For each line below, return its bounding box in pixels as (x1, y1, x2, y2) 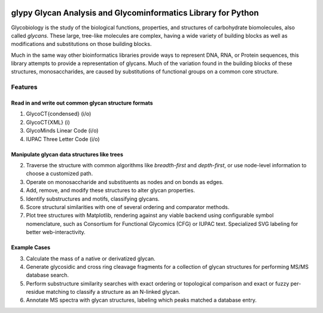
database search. (26, 272, 69, 279)
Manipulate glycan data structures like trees (11, 151, 124, 158)
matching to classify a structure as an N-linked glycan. (45, 289, 181, 296)
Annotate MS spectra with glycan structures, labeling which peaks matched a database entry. (26, 296, 257, 304)
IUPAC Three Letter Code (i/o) (26, 135, 100, 143)
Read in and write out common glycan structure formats (11, 99, 153, 107)
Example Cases (11, 244, 51, 251)
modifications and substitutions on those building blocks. (11, 41, 152, 48)
